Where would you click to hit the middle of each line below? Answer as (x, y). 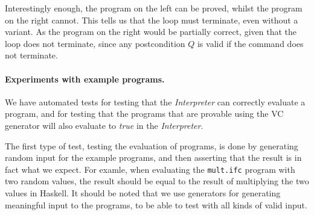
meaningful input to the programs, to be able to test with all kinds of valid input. (156, 204)
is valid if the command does (250, 43)
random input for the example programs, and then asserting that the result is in (153, 157)
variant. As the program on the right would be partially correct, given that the (151, 32)
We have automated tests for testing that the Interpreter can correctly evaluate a (155, 101)
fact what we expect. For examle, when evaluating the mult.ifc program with (150, 169)
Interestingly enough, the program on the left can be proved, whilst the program (154, 8)
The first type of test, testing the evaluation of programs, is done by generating (152, 145)
